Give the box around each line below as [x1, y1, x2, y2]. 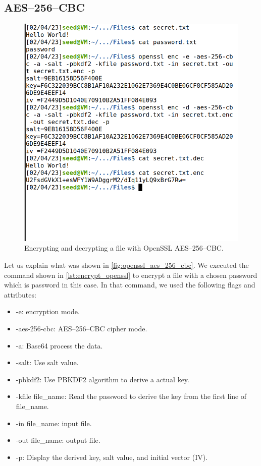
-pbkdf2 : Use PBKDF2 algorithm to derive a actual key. [16, 374, 189, 384]
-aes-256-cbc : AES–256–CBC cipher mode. [16, 323, 147, 333]
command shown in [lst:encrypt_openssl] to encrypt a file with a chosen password [4, 269, 257, 280]
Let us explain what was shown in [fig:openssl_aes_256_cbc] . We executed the [4, 260, 249, 270]
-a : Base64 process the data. [16, 340, 103, 351]
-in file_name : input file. [16, 418, 92, 428]
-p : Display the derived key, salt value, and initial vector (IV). [16, 451, 208, 462]
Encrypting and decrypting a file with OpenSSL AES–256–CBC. [24, 243, 224, 253]
